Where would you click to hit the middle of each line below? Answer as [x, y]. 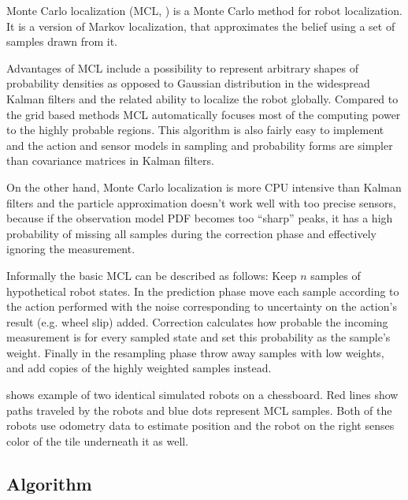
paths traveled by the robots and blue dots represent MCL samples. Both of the [199, 410]
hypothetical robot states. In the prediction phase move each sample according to [203, 291]
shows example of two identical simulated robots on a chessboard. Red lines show [202, 395]
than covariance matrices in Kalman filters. [110, 160]
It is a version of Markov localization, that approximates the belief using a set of [201, 26]
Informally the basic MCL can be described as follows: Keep [152, 275]
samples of [336, 275]
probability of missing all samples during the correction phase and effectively [191, 233]
